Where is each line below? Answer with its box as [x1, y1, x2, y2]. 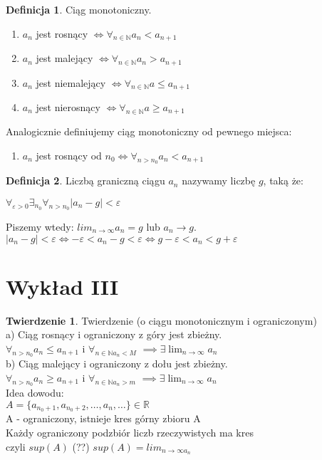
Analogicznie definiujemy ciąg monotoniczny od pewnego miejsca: [6, 124, 292, 139]
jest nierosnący [36, 99, 100, 114]
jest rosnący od [36, 148, 102, 162]
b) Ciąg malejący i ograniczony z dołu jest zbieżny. [6, 356, 228, 371]
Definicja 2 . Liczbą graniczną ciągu [6, 173, 165, 188]
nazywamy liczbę [182, 173, 256, 188]
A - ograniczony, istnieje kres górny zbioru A [6, 411, 201, 426]
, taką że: [263, 173, 303, 188]
